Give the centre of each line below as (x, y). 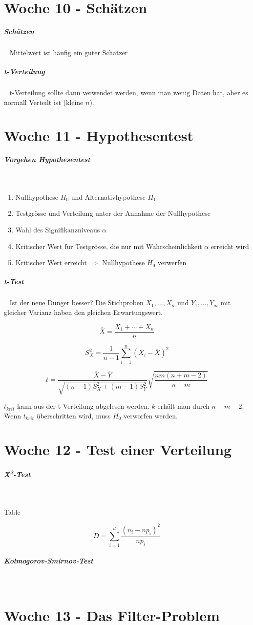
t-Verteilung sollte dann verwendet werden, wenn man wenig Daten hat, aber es (129, 93)
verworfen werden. (150, 415)
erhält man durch (183, 406)
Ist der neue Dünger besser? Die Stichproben (76, 302)
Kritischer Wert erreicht (51, 262)
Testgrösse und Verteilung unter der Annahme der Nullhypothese (113, 213)
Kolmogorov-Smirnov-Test (49, 561)
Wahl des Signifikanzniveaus (58, 229)
